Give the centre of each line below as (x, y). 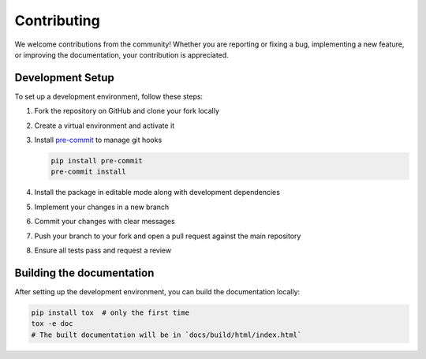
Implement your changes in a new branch (102, 207)
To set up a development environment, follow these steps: (109, 96)
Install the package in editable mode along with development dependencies (157, 193)
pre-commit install (88, 172)
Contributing (57, 21)
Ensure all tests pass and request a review (103, 250)
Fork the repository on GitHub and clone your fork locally (127, 111)
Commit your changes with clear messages (105, 222)
